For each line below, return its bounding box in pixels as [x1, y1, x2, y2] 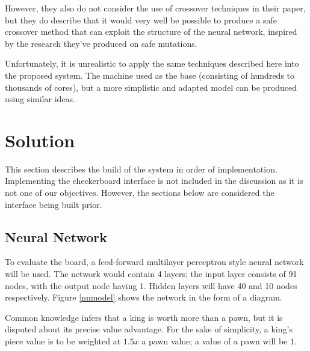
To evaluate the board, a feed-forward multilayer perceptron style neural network [5, 255, 304, 268]
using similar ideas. [5, 93, 75, 105]
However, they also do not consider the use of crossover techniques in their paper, [5, 2, 306, 14]
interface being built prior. [5, 198, 102, 210]
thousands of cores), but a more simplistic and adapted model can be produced [5, 81, 297, 93]
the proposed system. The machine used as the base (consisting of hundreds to [5, 69, 295, 81]
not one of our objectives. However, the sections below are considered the [5, 186, 274, 199]
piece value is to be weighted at [5, 335, 121, 347]
